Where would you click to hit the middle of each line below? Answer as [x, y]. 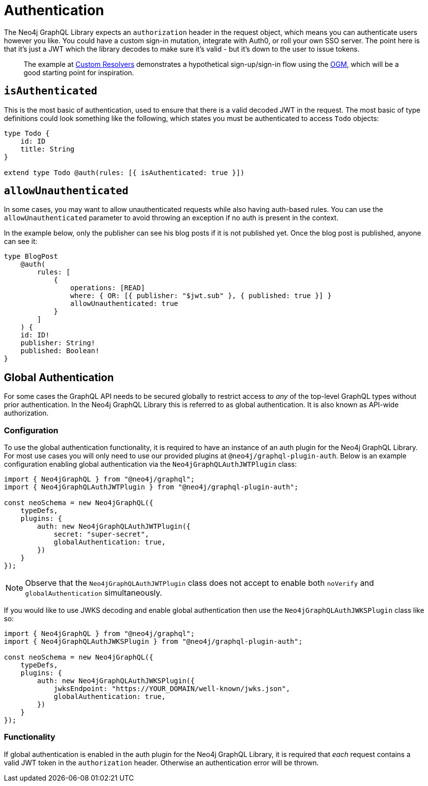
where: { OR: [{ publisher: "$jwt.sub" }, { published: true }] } [201, 296]
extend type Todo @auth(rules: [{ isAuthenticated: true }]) [124, 172]
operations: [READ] [107, 288]
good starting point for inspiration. [79, 72]
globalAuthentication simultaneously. [94, 593]
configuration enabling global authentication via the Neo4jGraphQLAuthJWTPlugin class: [151, 464]
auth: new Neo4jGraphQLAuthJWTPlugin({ [114, 527]
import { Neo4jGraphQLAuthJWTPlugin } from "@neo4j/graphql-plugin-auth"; [151, 487]
